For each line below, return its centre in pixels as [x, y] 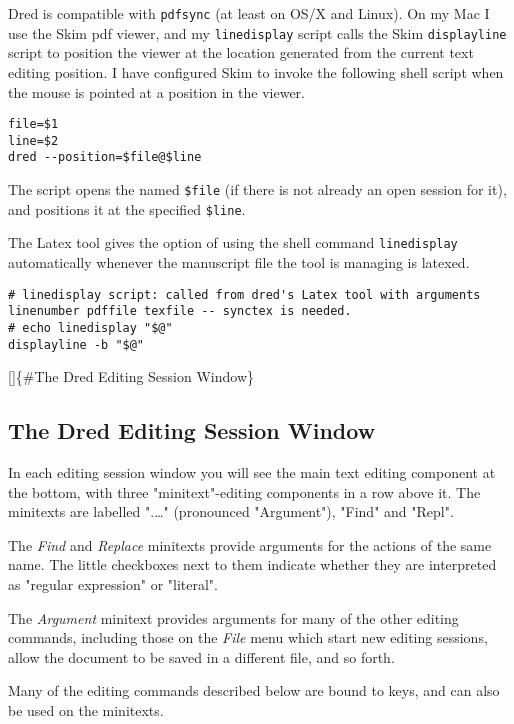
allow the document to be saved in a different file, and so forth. [201, 656]
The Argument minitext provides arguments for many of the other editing [233, 617]
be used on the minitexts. [86, 709]
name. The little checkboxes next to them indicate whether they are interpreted [252, 564]
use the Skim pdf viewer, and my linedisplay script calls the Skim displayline [257, 32]
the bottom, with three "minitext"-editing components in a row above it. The [244, 491]
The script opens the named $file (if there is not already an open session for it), [257, 189]
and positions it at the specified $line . [127, 208]
